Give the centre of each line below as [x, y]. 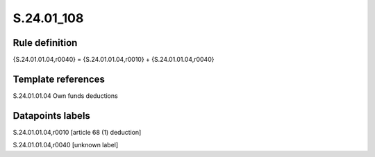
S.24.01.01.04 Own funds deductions [65, 96]
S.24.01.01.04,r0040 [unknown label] [66, 145]
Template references [59, 79]
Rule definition [45, 43]
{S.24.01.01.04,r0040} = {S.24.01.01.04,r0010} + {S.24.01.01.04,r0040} [114, 60]
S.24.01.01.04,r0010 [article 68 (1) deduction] [77, 132]
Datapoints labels [51, 116]
